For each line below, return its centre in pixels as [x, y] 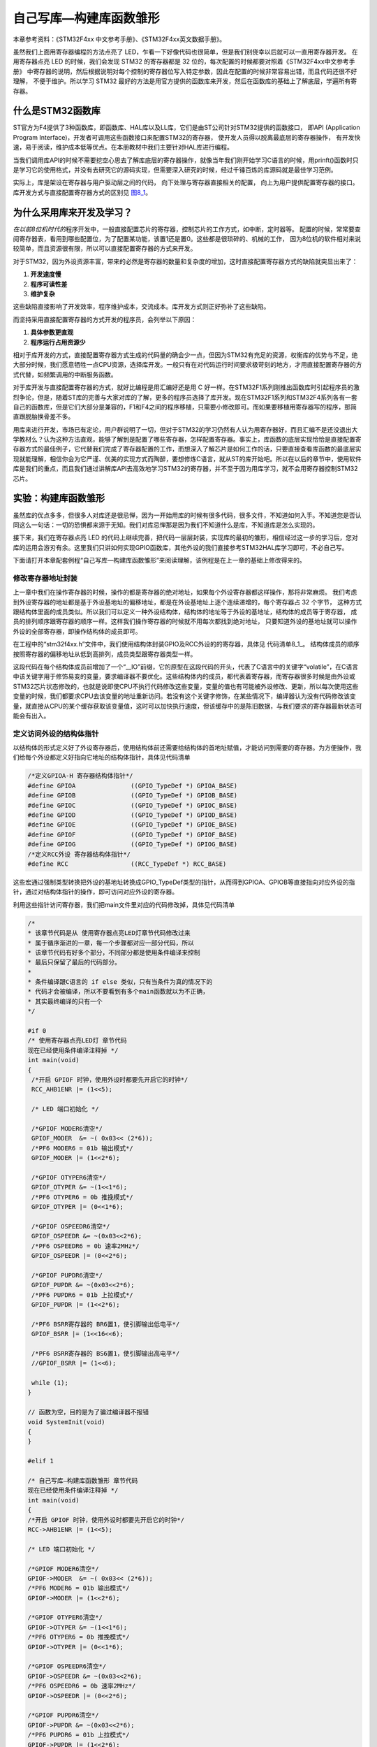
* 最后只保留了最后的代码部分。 [74, 962]
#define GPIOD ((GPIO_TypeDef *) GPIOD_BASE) [133, 815]
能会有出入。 [31, 716]
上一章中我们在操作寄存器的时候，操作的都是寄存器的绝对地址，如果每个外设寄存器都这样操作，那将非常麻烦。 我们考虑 [185, 592]
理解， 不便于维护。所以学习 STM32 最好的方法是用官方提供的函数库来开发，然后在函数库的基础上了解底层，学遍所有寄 [185, 81]
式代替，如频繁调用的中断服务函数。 [65, 375]
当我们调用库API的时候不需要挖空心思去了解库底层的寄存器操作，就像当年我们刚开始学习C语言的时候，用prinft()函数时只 [186, 160]
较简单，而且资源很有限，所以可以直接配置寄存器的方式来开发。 [105, 249]
